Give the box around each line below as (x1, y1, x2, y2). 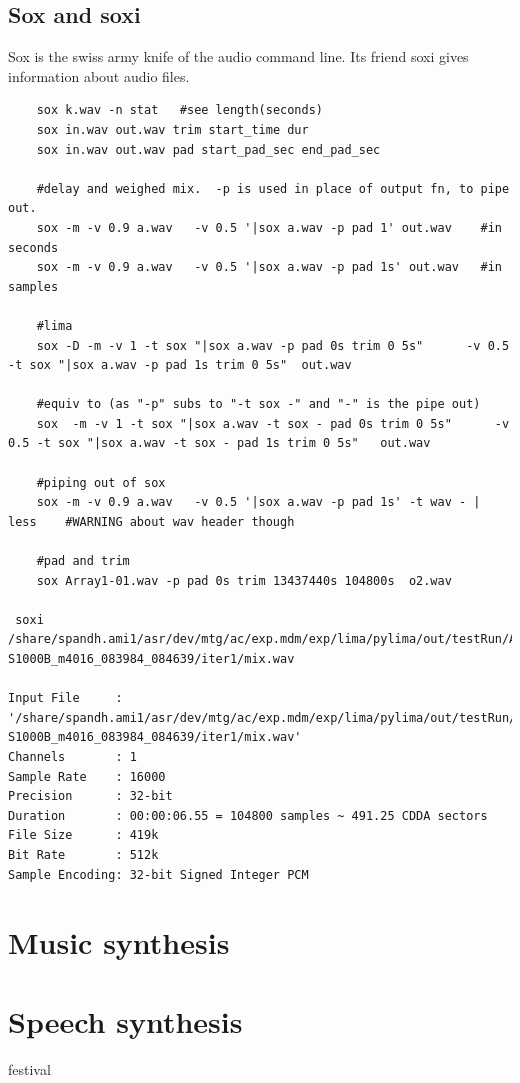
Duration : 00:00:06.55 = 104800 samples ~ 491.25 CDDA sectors (8, 808, 488, 823)
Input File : (8, 691, 123, 706)
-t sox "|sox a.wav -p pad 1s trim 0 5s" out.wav (8, 358, 352, 373)
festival (8, 1058, 51, 1079)
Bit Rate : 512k (8, 847, 159, 862)
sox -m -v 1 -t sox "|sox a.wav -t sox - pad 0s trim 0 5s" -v (36, 416, 510, 431)
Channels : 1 (8, 749, 137, 764)
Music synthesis (8, 922, 230, 963)
